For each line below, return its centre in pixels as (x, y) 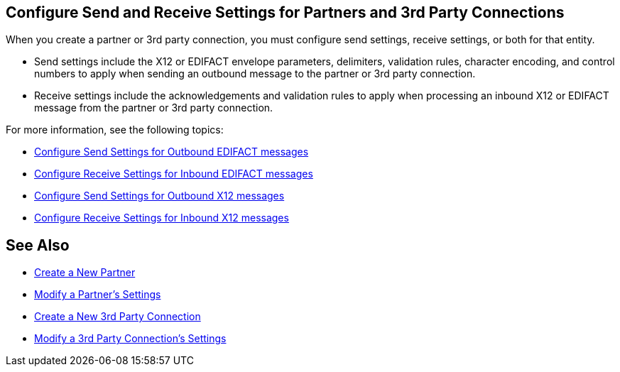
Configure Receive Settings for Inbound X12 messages (162, 218)
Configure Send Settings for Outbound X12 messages (159, 196)
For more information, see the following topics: (115, 130)
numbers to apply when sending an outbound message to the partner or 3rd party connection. (255, 74)
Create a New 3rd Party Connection (118, 317)
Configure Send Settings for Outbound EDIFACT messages (172, 152)
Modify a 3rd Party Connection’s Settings (130, 339)
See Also (38, 245)
